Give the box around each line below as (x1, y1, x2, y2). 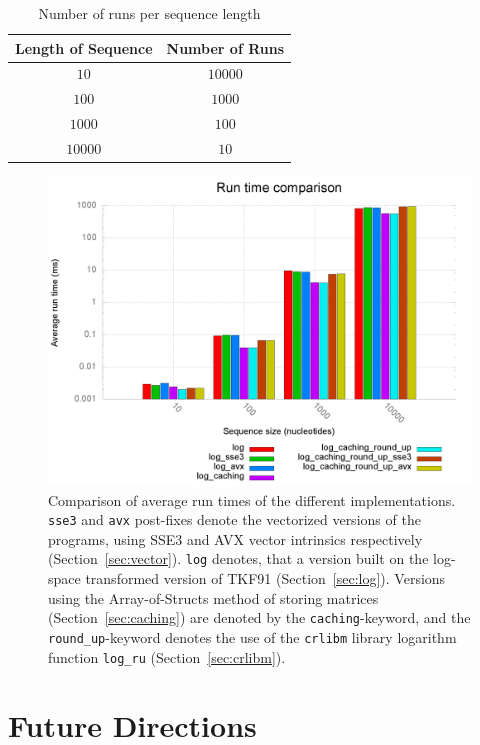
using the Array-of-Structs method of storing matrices (48, 587, 379, 608)
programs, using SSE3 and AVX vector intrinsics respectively (48, 528, 423, 549)
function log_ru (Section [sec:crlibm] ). (48, 646, 286, 667)
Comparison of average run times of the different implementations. (48, 489, 456, 510)
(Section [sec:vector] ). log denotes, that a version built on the (48, 548, 429, 569)
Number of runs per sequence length (38, 3, 261, 23)
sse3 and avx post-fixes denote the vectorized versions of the (48, 509, 421, 530)
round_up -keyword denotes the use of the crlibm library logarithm (48, 626, 457, 647)
